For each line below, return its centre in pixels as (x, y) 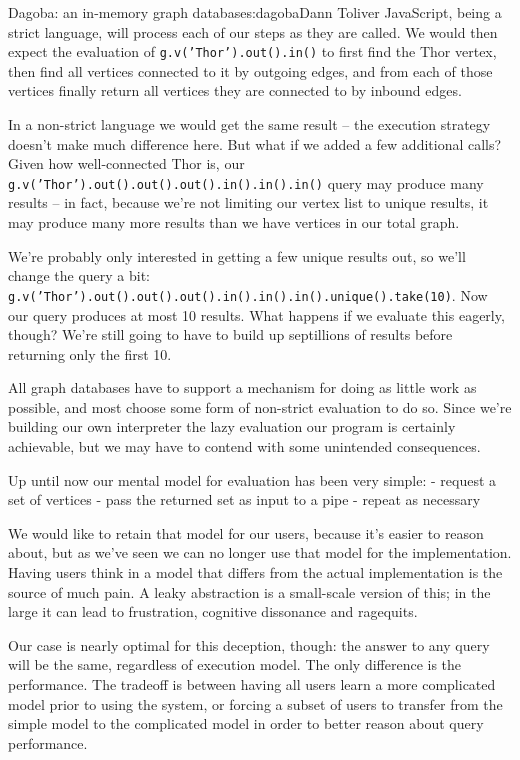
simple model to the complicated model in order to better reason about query (246, 723)
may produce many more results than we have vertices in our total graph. (234, 222)
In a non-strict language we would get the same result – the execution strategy (249, 124)
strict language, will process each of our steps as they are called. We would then (253, 31)
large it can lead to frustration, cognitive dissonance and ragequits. (213, 611)
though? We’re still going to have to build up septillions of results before (230, 334)
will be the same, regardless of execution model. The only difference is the (235, 664)
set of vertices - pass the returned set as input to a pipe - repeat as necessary (244, 499)
